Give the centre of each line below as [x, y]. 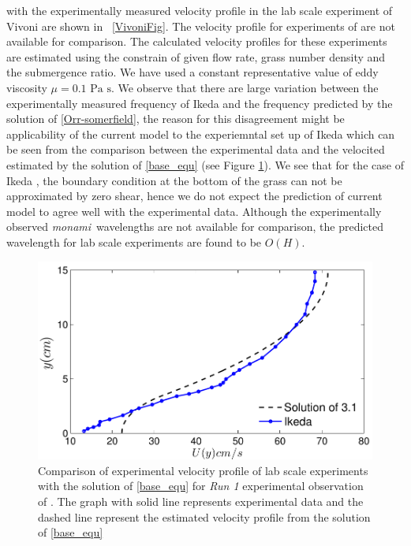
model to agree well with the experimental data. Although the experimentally [194, 211]
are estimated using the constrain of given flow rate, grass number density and [196, 56]
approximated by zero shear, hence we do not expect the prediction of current [194, 196]
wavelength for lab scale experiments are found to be [134, 241]
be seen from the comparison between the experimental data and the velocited [196, 149]
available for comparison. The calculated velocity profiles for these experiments [197, 41]
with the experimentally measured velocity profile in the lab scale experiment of [200, 10]
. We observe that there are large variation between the [245, 87]
